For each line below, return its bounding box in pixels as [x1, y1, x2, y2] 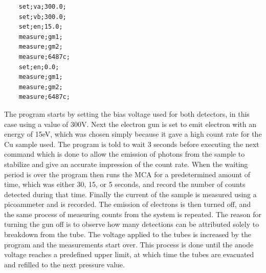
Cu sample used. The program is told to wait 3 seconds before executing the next [4, 138, 259, 149]
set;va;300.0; [18, 3, 66, 10]
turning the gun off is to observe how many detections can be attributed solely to [4, 219, 259, 229]
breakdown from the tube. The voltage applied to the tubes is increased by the [4, 229, 251, 240]
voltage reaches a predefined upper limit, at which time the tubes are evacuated [4, 249, 254, 260]
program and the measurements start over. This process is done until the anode [4, 239, 254, 249]
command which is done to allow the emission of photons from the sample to [4, 149, 245, 159]
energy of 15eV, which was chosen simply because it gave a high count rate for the [4, 129, 262, 139]
